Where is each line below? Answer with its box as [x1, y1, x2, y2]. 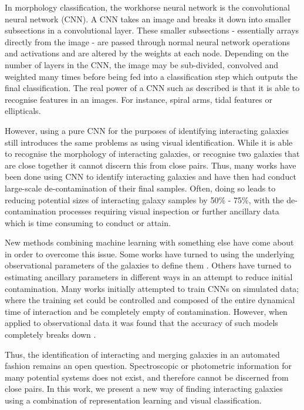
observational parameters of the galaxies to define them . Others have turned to [5, 259, 292, 271]
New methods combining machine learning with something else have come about [5, 236, 294, 248]
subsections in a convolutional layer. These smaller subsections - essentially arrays [5, 24, 299, 36]
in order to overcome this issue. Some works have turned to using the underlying [5, 247, 295, 260]
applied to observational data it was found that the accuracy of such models [5, 317, 278, 329]
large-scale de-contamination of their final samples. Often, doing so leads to [5, 182, 276, 194]
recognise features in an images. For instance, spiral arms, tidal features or [5, 93, 272, 105]
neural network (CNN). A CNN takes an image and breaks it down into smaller [5, 12, 291, 25]
